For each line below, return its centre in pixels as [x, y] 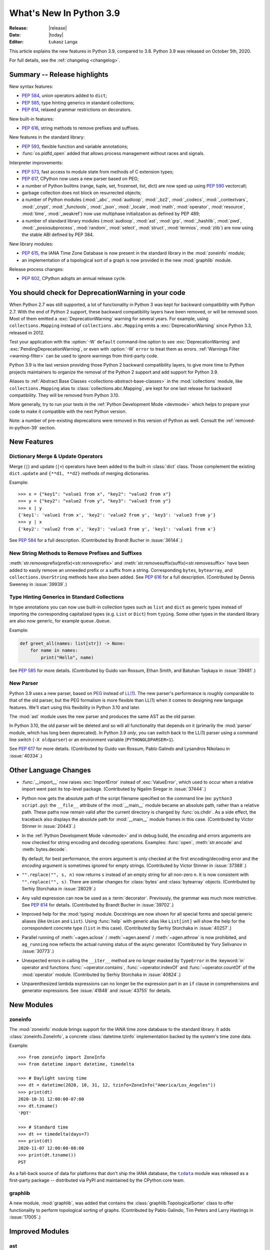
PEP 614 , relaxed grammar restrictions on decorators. [77, 109]
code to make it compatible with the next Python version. [68, 411]
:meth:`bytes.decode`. [44, 849]
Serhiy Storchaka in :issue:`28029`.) [59, 889]
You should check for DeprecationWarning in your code [97, 293]
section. [47, 427]
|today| [56, 34]
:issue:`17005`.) [25, 1217]
